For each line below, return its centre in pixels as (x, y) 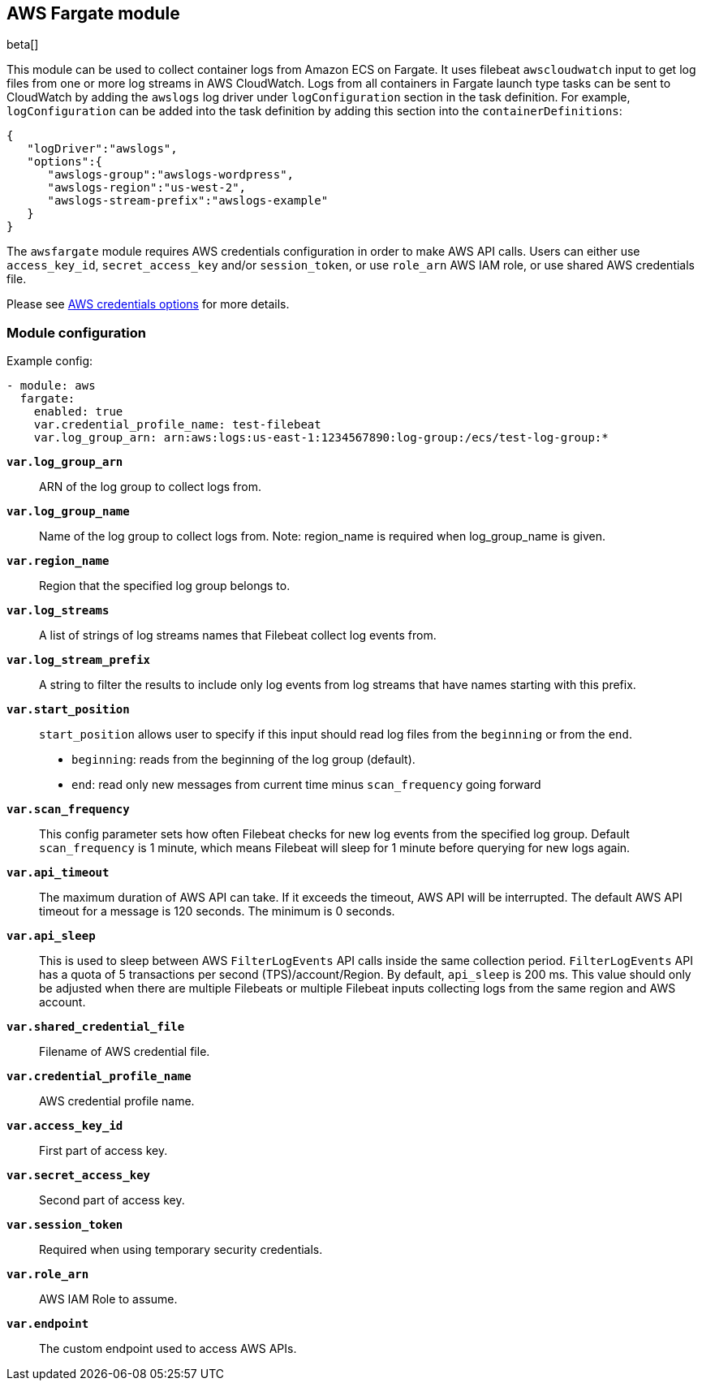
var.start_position (68, 710)
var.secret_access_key (79, 1176)
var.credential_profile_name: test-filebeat (177, 425)
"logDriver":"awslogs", (102, 149)
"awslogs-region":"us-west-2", (147, 188)
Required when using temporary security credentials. (181, 1250)
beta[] (23, 45)
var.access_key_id (65, 1126)
